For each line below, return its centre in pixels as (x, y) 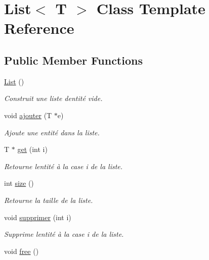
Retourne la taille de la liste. (49, 200)
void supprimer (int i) (38, 217)
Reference (39, 28)
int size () (19, 183)
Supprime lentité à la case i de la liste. (64, 234)
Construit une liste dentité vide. (53, 98)
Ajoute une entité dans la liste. (52, 132)
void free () (22, 251)
